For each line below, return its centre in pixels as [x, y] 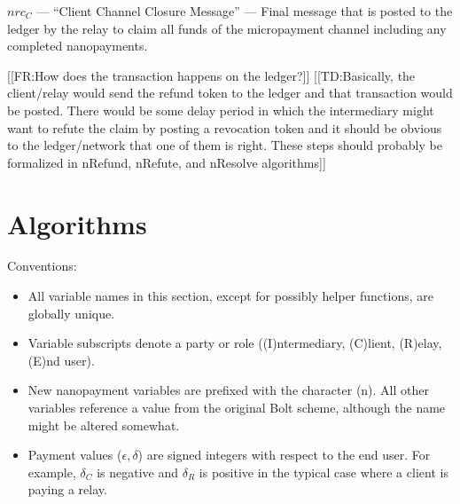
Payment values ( [75, 455]
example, [52, 472]
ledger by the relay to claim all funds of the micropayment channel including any [227, 28]
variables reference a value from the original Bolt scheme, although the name [237, 408]
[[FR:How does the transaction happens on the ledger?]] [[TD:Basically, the [211, 75]
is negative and [138, 472]
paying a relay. [67, 489]
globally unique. [71, 313]
